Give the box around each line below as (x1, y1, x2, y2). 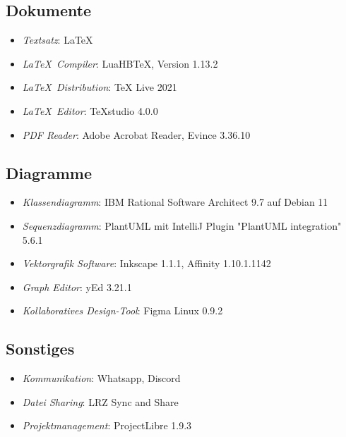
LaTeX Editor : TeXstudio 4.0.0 (22, 103, 158, 118)
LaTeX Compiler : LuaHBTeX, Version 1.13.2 (22, 56, 218, 70)
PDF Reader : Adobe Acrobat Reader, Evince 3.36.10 (22, 127, 251, 142)
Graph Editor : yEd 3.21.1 (22, 279, 132, 294)
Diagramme (6, 161, 93, 183)
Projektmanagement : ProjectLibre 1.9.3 (22, 418, 192, 433)
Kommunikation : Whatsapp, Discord (22, 371, 181, 386)
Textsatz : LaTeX (22, 32, 93, 47)
